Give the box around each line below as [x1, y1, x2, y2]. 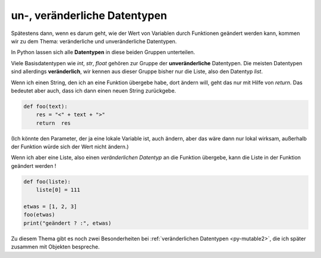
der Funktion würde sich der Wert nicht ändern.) [11, 143, 129, 151]
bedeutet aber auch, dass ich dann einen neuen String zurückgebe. [11, 87, 177, 94]
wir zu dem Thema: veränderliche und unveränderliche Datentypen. [11, 37, 177, 44]
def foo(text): [23, 103, 68, 110]
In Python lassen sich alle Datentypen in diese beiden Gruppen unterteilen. [11, 49, 196, 56]
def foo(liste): [23, 178, 71, 185]
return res [36, 119, 71, 126]
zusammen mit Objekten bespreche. [11, 243, 100, 250]
